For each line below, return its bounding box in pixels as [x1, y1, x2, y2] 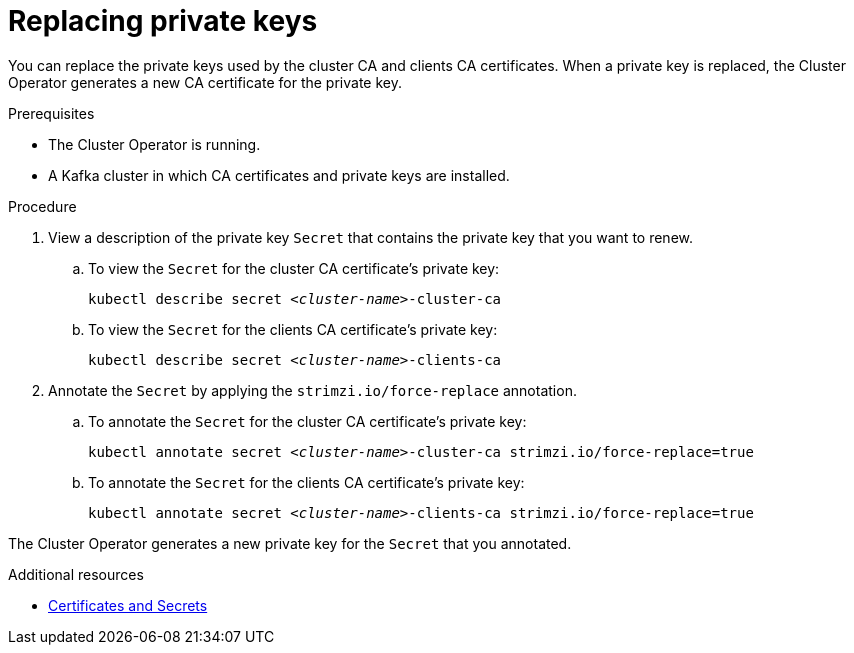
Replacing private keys [8, 4, 318, 38]
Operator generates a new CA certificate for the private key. [8, 73, 402, 91]
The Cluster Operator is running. [48, 135, 261, 153]
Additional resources [8, 565, 144, 583]
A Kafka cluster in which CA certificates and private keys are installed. [48, 166, 510, 184]
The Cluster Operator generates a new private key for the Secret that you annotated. [8, 534, 572, 552]
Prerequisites [8, 104, 95, 122]
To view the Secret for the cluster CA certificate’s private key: [88, 259, 500, 277]
